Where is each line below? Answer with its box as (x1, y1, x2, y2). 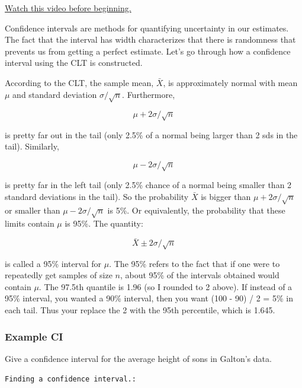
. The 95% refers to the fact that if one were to (109, 257, 280, 269)
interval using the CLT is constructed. (5, 56, 143, 69)
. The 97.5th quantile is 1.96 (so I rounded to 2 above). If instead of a (38, 280, 293, 292)
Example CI (5, 329, 63, 344)
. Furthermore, (122, 88, 175, 100)
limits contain (5, 217, 54, 230)
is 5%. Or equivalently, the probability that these (107, 203, 285, 216)
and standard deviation (12, 88, 97, 100)
